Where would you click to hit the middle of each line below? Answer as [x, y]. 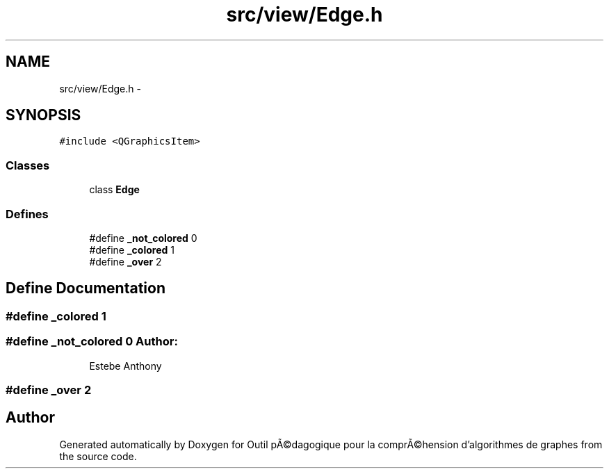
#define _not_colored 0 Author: [92, 342]
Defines [27, 214]
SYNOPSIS [43, 115]
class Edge [114, 190]
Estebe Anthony [125, 366]
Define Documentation [86, 288]
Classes [28, 165]
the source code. [98, 456]
